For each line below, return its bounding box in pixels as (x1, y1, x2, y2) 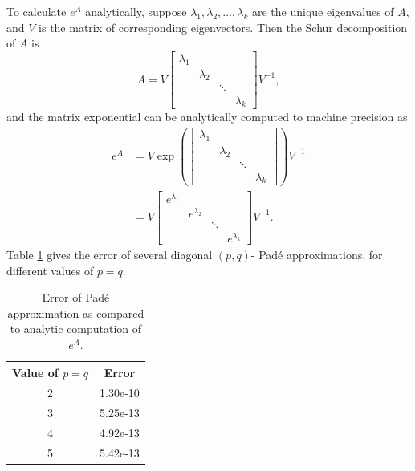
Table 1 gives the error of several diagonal (6, 246, 213, 262)
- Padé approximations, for (250, 246, 383, 262)
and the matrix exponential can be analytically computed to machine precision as (6, 108, 408, 125)
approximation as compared (7, 304, 144, 321)
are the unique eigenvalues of (251, 3, 394, 19)
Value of (12, 363, 59, 380)
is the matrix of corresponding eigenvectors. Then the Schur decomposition (39, 18, 408, 35)
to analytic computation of (10, 320, 142, 337)
